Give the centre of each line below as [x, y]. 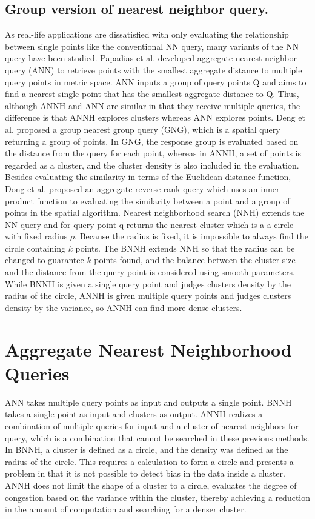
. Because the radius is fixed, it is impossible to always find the [191, 236]
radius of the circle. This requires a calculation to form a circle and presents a [149, 461]
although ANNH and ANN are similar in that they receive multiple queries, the [153, 105]
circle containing [35, 248]
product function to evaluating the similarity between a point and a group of [148, 200]
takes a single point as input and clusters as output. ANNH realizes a [134, 414]
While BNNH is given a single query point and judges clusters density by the [148, 283]
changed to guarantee [45, 260]
